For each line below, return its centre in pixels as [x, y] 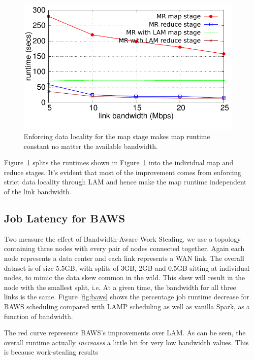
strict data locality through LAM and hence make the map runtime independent [125, 182]
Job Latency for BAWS [65, 218]
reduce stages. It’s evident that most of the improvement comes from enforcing [123, 172]
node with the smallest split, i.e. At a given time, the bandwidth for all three [120, 287]
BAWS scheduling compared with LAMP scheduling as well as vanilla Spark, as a [127, 306]
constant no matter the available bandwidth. [91, 146]
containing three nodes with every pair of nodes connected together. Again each [124, 248]
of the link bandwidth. [38, 191]
